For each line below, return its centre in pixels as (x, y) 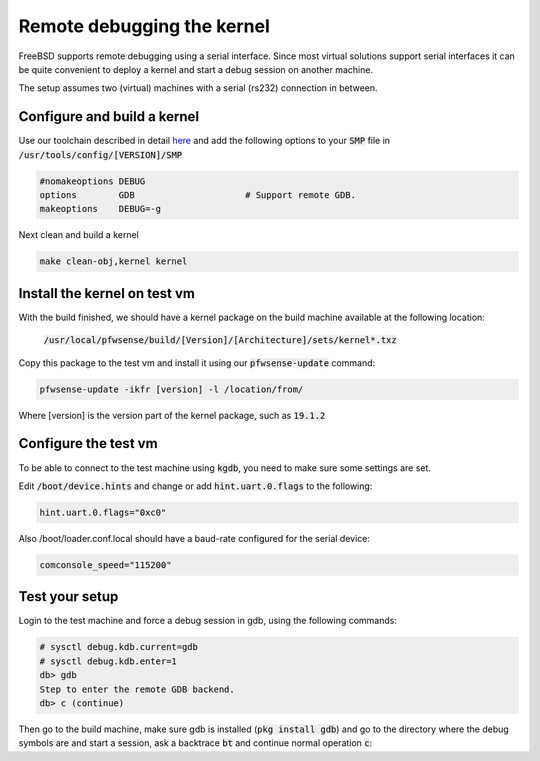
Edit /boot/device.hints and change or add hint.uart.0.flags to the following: (195, 486)
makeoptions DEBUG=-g (100, 209)
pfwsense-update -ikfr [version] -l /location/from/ (171, 389)
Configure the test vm (88, 443)
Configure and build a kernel (109, 116)
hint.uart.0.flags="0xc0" (103, 512)
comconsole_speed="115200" (105, 564)
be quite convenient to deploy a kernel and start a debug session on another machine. (196, 69)
